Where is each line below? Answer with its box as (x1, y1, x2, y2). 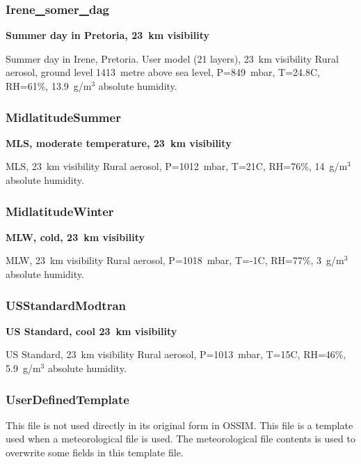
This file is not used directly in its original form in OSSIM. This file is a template (6, 417, 353, 432)
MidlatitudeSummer (6, 108, 121, 125)
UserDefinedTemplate (6, 390, 129, 408)
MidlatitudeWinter (6, 202, 114, 219)
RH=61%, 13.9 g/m (6, 79, 92, 93)
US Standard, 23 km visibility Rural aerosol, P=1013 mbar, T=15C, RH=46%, (6, 347, 346, 362)
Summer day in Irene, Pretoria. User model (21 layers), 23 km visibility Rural (6, 51, 339, 65)
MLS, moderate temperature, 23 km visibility (6, 135, 232, 150)
